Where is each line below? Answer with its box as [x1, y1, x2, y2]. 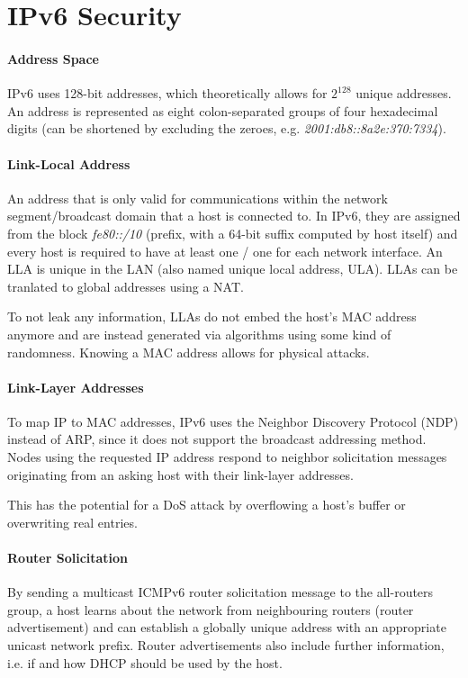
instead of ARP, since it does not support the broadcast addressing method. [7, 429, 427, 448]
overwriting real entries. [7, 512, 138, 531]
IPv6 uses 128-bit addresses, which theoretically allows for [7, 84, 328, 103]
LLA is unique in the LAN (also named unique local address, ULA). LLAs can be [7, 259, 458, 278]
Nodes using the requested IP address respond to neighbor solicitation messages [7, 447, 447, 466]
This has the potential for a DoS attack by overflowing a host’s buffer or [7, 495, 406, 514]
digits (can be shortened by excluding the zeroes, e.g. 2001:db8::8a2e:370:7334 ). [7, 119, 446, 138]
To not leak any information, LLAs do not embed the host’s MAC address [7, 307, 417, 326]
